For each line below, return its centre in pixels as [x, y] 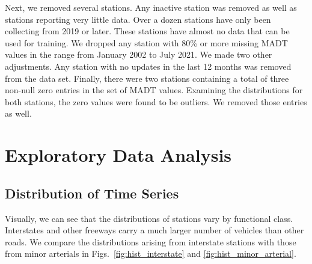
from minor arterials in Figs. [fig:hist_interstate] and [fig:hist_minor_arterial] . [151, 253]
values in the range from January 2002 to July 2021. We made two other [139, 54]
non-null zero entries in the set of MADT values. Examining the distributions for [154, 90]
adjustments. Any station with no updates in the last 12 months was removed [148, 66]
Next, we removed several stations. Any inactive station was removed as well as [151, 7]
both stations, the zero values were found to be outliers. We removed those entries [156, 101]
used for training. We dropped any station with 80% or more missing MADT [146, 42]
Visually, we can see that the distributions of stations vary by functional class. [149, 218]
